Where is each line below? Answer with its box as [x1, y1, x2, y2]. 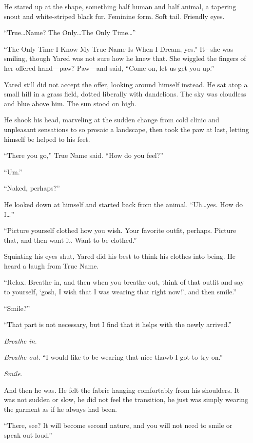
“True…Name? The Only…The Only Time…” [4, 27, 136, 38]
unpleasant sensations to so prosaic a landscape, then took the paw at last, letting [4, 124, 249, 134]
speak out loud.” [4, 430, 52, 440]
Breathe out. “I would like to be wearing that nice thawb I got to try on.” [4, 352, 223, 362]
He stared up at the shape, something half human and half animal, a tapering [4, 1, 236, 11]
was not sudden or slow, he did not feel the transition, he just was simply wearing [4, 394, 249, 404]
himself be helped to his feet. [4, 134, 90, 144]
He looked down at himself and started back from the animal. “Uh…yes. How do [4, 199, 243, 209]
